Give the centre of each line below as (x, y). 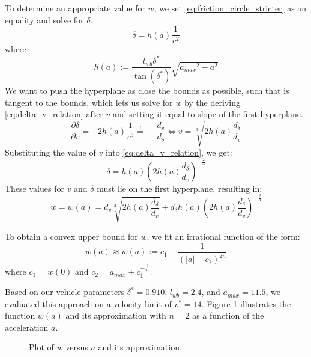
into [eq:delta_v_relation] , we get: (169, 152)
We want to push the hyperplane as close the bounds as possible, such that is (147, 90)
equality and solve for (44, 20)
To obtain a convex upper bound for (71, 236)
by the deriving (212, 102)
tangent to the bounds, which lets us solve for (89, 102)
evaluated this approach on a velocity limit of (88, 303)
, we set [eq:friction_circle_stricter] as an (230, 8)
